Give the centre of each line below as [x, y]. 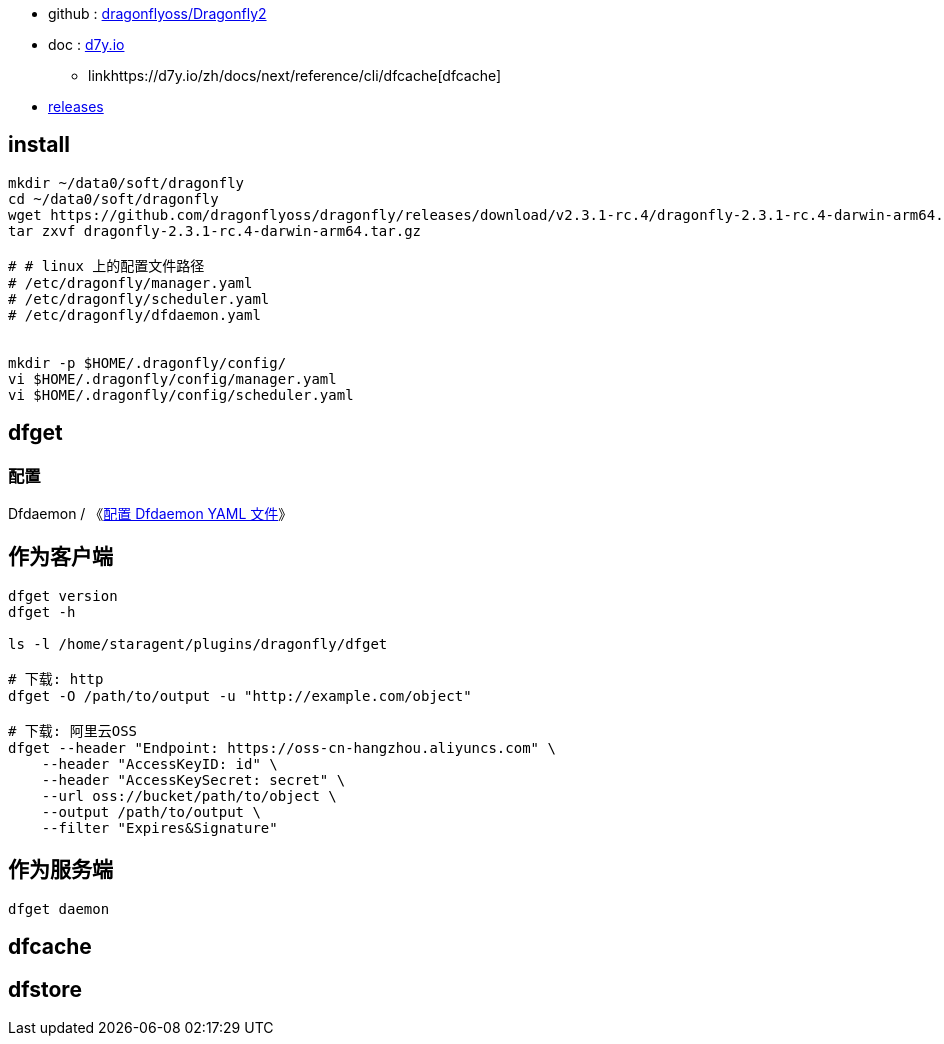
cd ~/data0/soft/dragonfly [113, 198]
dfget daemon [59, 908]
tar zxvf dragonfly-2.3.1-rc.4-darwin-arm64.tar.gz [215, 230]
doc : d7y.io [86, 44]
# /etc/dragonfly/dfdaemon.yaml [134, 314]
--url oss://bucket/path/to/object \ [189, 795]
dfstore [45, 989]
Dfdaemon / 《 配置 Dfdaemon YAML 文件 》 [150, 514]
